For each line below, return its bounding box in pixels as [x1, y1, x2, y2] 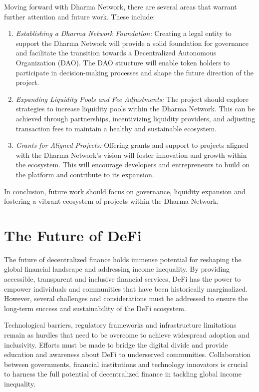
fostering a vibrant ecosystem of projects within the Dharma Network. [4, 196, 219, 206]
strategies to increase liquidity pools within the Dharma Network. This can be [15, 103, 255, 114]
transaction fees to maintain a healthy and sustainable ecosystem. [15, 123, 217, 133]
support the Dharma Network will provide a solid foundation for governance [15, 37, 249, 48]
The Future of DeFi [4, 225, 142, 245]
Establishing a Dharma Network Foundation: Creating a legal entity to [15, 28, 232, 38]
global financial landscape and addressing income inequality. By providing [4, 264, 230, 274]
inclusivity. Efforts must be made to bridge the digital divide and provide [4, 339, 228, 350]
